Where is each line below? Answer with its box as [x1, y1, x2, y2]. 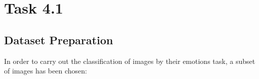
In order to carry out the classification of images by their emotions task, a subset [4, 55, 255, 66]
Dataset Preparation [4, 32, 113, 47]
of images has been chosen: [4, 65, 87, 76]
